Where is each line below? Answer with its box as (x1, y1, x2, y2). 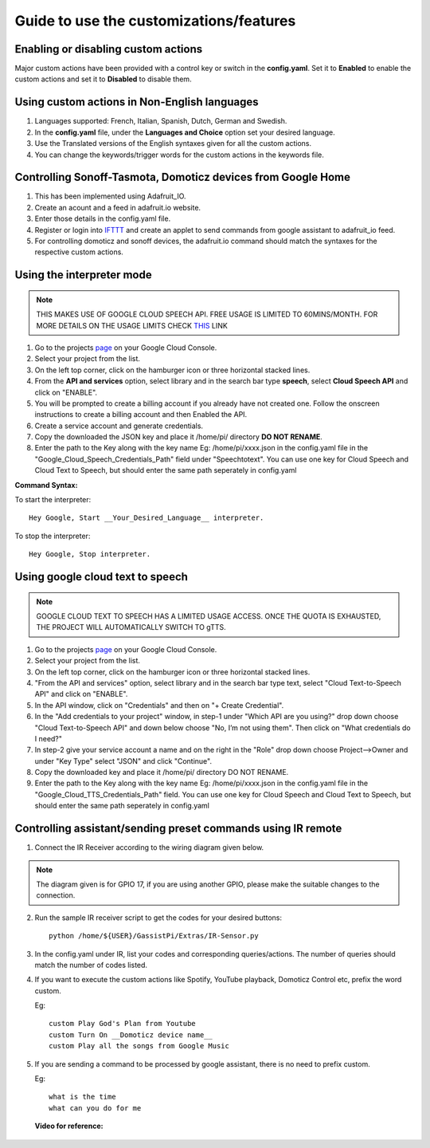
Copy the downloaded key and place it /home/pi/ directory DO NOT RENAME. (34, 768, 289, 777)
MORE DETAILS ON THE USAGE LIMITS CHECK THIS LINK (36, 320, 229, 330)
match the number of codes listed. (34, 960, 147, 969)
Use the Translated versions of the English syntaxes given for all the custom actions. (34, 139, 312, 148)
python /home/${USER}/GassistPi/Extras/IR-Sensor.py (49, 931, 259, 941)
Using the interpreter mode (14, 268, 152, 282)
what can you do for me (49, 1103, 142, 1112)
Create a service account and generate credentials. (34, 421, 203, 431)
